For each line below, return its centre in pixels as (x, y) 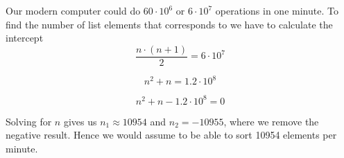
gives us (80, 121)
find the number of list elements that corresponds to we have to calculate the (169, 24)
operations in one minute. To (277, 10)
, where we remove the (271, 121)
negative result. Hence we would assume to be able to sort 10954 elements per (171, 135)
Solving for (29, 121)
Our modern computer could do (73, 10)
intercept (25, 38)
